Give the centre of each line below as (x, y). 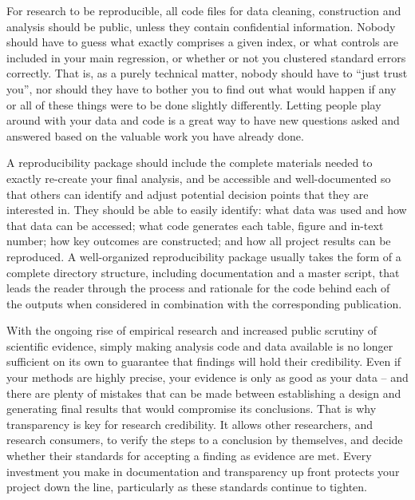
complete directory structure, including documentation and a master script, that (203, 272)
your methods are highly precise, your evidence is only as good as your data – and (207, 377)
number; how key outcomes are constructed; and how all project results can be (199, 241)
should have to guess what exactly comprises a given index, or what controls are (202, 42)
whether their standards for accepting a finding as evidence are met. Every (189, 456)
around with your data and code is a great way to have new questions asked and (203, 120)
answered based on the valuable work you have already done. (155, 135)
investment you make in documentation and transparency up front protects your (203, 471)
